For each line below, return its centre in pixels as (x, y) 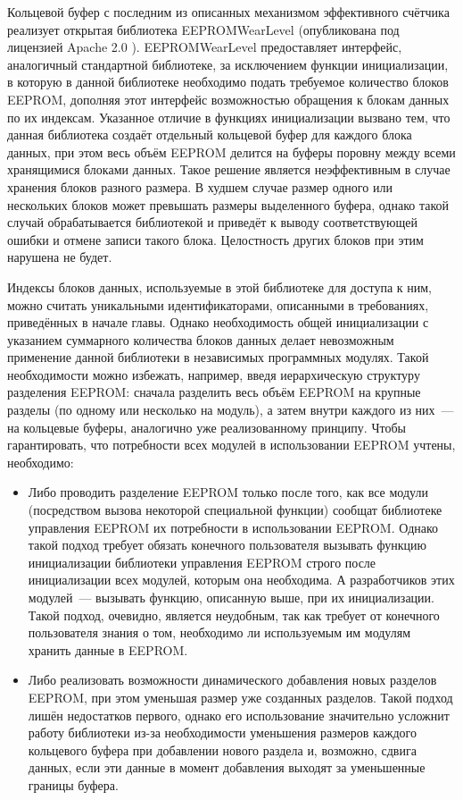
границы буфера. (73, 784)
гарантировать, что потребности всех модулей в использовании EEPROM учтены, (231, 445)
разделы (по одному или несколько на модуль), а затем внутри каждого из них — (231, 410)
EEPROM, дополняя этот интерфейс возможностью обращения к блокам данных (228, 99)
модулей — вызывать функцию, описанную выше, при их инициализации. (231, 597)
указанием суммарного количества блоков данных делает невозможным (201, 339)
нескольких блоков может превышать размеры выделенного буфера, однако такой (228, 204)
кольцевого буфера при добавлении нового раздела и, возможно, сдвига (222, 749)
